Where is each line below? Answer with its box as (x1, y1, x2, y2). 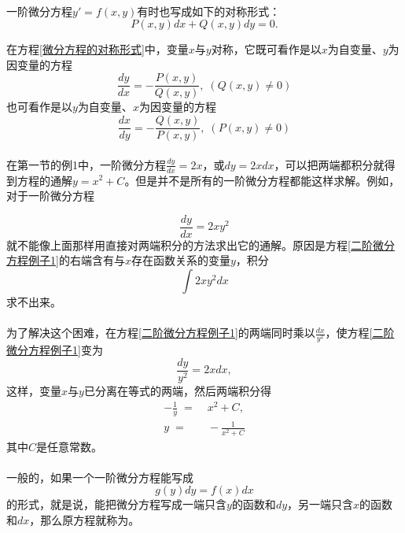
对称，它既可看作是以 (211, 41, 322, 57)
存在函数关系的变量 (131, 252, 230, 268)
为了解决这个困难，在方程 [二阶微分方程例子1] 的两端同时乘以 (6, 324, 315, 341)
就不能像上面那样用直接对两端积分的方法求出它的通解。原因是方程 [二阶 (6, 236, 373, 253)
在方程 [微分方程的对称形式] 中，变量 (6, 41, 189, 57)
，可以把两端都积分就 (274, 156, 385, 172)
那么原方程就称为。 (40, 511, 140, 527)
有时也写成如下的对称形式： (137, 2, 281, 19)
